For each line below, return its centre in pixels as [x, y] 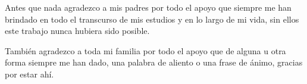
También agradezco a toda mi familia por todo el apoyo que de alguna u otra [145, 50]
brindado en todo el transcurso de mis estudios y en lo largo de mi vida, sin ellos [152, 19]
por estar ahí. [29, 74]
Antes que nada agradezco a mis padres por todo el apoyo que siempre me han [148, 7]
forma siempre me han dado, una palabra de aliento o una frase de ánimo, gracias [154, 62]
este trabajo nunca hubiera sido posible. [77, 31]
